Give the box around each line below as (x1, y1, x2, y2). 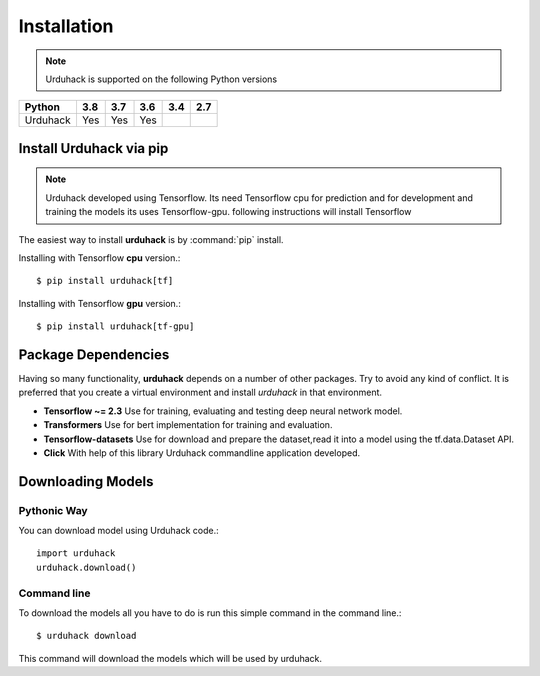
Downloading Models (18, 473, 154, 490)
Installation (18, 15, 114, 37)
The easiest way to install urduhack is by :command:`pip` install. (18, 233, 284, 245)
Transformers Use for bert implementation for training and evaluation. (43, 419, 333, 431)
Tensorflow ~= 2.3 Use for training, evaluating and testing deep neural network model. (43, 405, 403, 417)
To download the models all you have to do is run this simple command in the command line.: (18, 607, 402, 619)
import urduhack (36, 548, 116, 559)
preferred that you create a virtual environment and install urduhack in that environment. (18, 386, 383, 399)
